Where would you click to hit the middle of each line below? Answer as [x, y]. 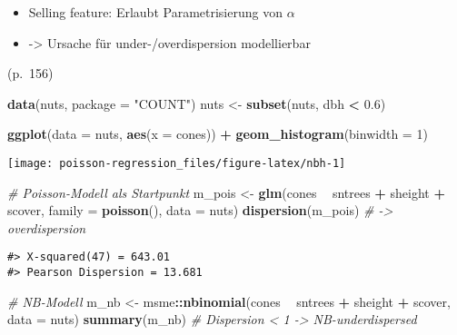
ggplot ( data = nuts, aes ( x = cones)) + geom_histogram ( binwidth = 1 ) [218, 134]
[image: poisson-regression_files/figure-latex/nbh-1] [177, 163]
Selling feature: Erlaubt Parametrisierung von [155, 12]
